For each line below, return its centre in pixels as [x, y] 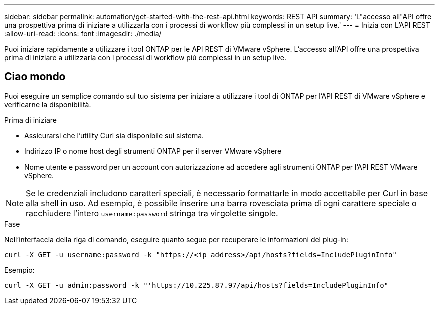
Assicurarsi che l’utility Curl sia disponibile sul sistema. [114, 135]
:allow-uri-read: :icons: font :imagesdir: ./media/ [83, 33]
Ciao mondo [35, 77]
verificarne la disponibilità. [48, 104]
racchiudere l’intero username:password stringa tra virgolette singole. [152, 213]
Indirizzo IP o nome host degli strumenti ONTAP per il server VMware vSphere [153, 151]
